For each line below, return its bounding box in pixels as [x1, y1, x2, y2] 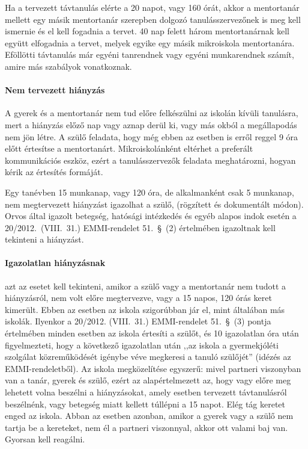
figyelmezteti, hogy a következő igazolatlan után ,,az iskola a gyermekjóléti [5, 338, 279, 351]
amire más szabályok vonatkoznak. [5, 60, 132, 72]
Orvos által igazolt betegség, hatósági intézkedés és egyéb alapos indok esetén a [5, 209, 297, 222]
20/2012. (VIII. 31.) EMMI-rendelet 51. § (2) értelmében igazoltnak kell [5, 221, 276, 234]
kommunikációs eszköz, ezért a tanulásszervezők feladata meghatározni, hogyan [5, 153, 296, 166]
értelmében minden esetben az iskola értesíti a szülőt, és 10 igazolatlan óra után [5, 327, 299, 339]
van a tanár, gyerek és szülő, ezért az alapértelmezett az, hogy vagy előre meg [5, 374, 291, 386]
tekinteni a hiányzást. [5, 233, 84, 246]
